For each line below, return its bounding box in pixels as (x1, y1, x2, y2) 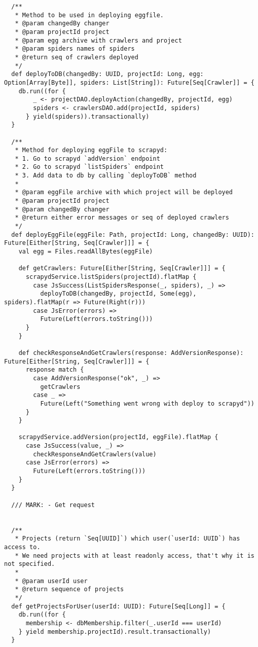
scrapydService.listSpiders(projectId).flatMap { (25, 273, 197, 280)
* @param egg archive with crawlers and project (15, 37, 182, 44)
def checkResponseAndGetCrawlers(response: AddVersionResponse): (18, 349, 244, 356)
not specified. (4, 560, 55, 568)
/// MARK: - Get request (11, 501, 95, 509)
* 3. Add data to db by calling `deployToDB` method (15, 172, 197, 179)
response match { (25, 366, 84, 374)
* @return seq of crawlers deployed (15, 53, 138, 61)
